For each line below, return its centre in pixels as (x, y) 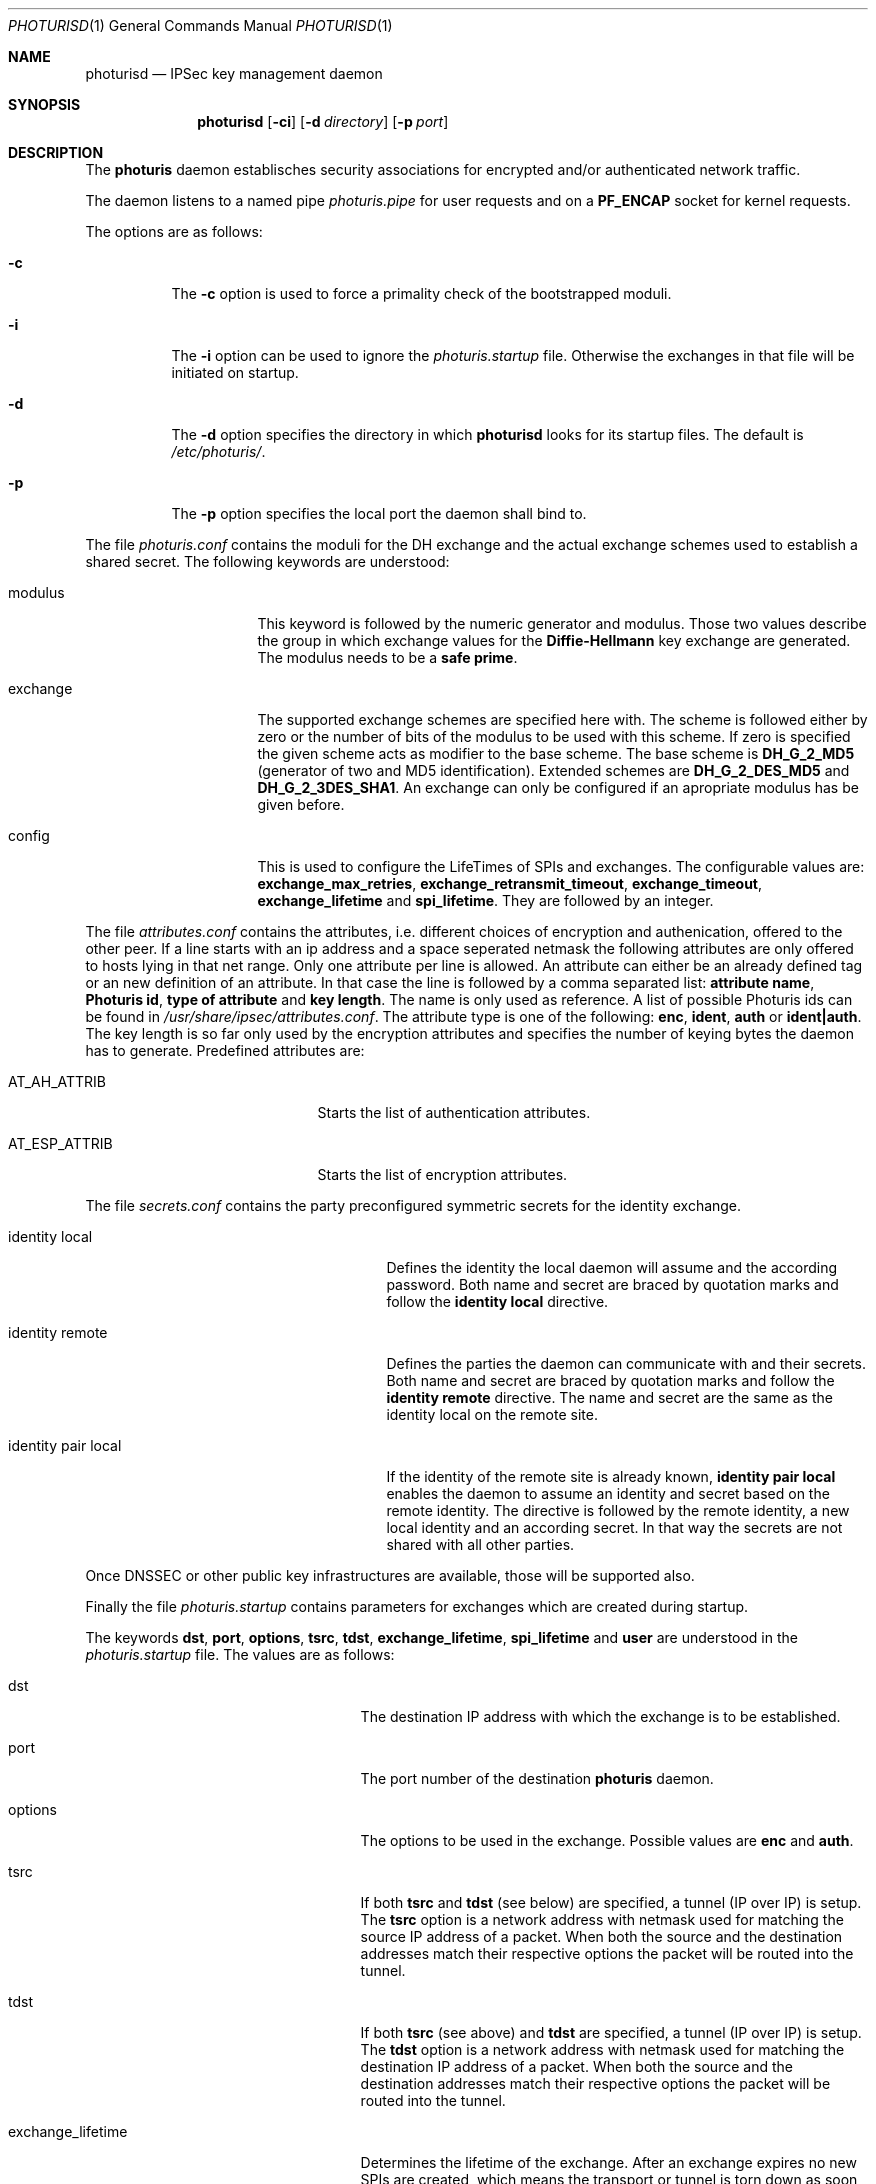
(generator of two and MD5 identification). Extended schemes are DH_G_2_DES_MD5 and (553, 770)
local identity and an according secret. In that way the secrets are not (614, 1527)
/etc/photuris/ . (218, 451)
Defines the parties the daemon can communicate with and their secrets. (626, 1363)
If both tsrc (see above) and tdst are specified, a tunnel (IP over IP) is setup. (611, 2032)
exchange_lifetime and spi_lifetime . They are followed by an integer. (485, 900)
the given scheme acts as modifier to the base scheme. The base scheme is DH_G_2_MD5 (556, 753)
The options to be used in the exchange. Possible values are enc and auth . (607, 1840)
